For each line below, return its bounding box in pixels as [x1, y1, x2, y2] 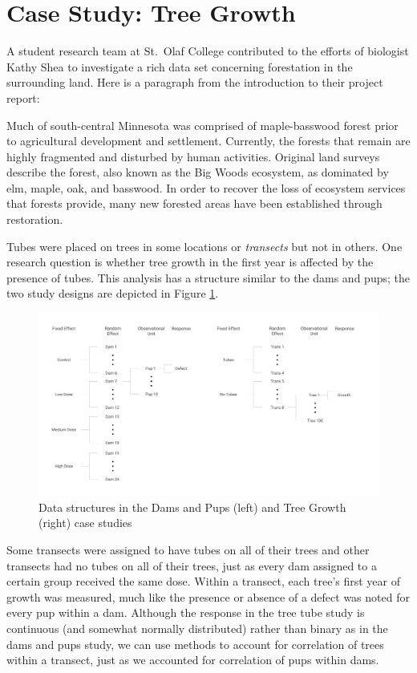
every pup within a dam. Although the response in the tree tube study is [6, 604, 365, 621]
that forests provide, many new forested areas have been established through [6, 195, 383, 212]
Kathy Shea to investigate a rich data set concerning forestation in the [6, 58, 353, 75]
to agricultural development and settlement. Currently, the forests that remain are [6, 132, 411, 149]
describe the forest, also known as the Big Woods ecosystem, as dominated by [6, 164, 389, 180]
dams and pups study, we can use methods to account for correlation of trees [6, 635, 384, 652]
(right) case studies [38, 514, 132, 531]
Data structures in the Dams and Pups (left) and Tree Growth [38, 498, 346, 515]
